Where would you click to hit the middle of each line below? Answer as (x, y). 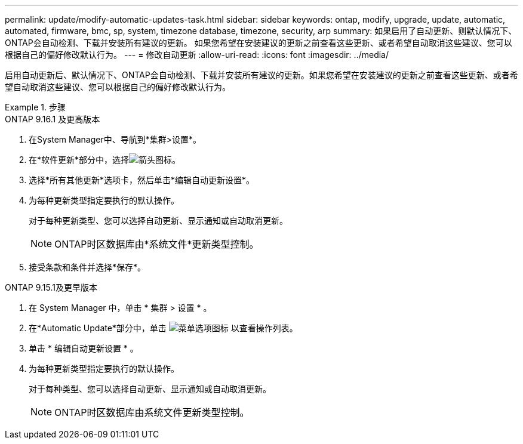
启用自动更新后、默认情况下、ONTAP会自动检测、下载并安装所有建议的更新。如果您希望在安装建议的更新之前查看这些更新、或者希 (261, 75)
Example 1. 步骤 (35, 107)
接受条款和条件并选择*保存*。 (87, 267)
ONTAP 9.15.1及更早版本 (51, 287)
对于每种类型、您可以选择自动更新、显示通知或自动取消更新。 (150, 389)
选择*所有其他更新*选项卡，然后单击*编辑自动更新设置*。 (142, 180)
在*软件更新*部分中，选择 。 (105, 160)
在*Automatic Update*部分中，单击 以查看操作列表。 (163, 328)
